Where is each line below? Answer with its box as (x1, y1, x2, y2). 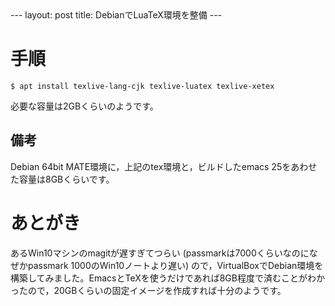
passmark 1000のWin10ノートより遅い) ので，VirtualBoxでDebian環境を (27, 259, 324, 271)
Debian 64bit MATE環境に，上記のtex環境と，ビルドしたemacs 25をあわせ (10, 160, 318, 172)
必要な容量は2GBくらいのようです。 (10, 100, 159, 112)
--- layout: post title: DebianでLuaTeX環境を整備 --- (10, 9, 223, 21)
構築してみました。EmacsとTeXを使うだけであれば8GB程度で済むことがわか (10, 272, 325, 284)
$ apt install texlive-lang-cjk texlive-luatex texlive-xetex (10, 81, 275, 91)
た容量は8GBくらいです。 (10, 173, 115, 185)
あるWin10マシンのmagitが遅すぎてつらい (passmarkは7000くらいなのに (10, 247, 310, 259)
